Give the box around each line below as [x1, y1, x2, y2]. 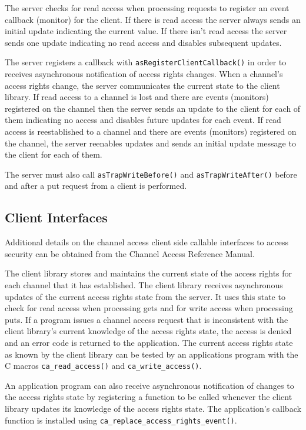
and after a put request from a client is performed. [5, 179, 187, 192]
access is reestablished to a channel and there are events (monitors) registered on [5, 125, 297, 137]
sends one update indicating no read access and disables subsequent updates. [5, 36, 282, 48]
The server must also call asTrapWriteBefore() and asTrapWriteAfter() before [5, 168, 297, 180]
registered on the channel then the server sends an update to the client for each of [5, 102, 301, 114]
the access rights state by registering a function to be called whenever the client [5, 391, 292, 403]
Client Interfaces [5, 208, 108, 226]
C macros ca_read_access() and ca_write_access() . [5, 359, 202, 372]
